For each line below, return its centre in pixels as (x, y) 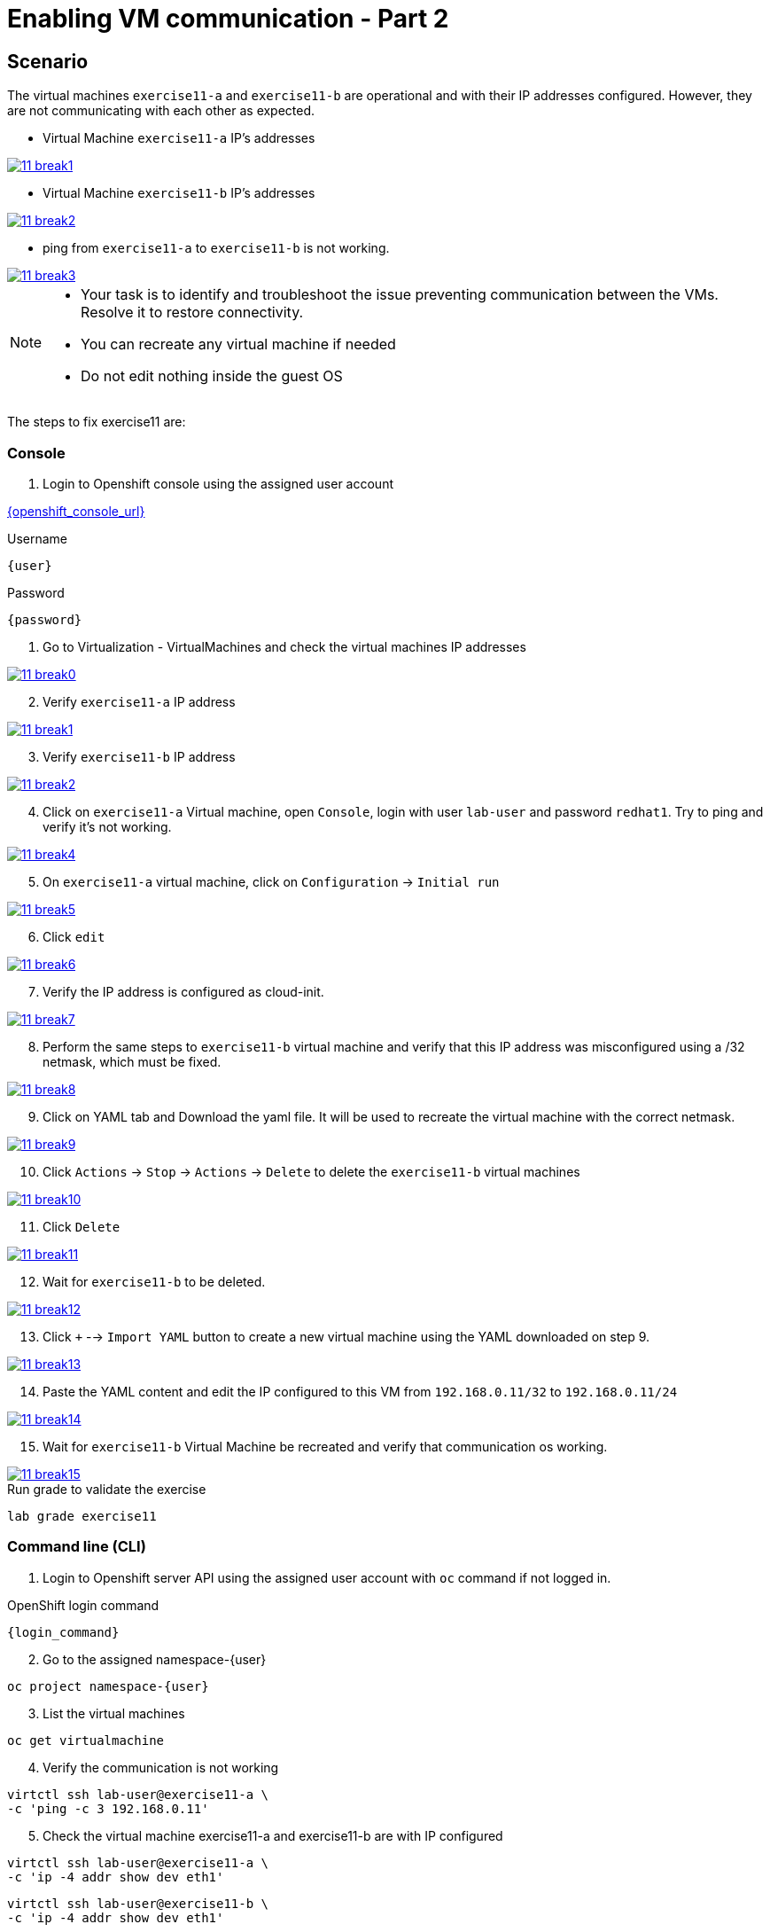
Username (38, 538)
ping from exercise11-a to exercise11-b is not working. (216, 248)
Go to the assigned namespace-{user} (155, 1659)
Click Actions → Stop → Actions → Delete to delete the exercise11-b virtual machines (311, 1171)
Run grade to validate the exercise (107, 1489)
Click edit (74, 936)
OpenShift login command (83, 1605)
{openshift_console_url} (76, 511)
